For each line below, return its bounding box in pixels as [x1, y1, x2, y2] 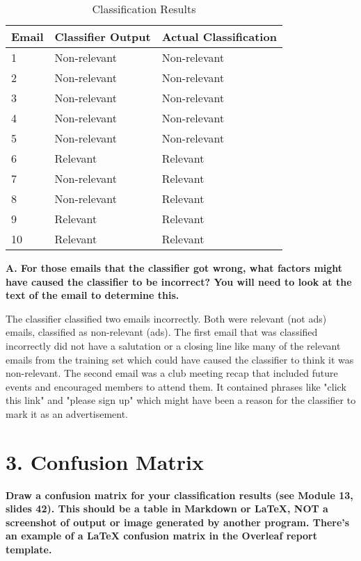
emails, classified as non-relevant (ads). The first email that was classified [6, 325, 318, 339]
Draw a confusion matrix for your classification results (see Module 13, [6, 487, 353, 502]
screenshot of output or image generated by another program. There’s [6, 514, 350, 529]
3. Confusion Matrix [6, 447, 204, 475]
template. [6, 542, 52, 557]
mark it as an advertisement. [6, 406, 128, 421]
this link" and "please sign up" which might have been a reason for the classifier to [6, 393, 356, 407]
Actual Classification [161, 29, 277, 44]
